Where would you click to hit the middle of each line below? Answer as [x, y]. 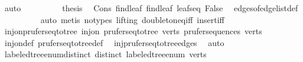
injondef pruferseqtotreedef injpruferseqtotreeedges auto [114, 42]
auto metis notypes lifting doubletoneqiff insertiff [132, 19]
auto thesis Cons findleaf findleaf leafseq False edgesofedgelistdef [151, 8]
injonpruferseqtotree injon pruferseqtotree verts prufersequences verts [133, 31]
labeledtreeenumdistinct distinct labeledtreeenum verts [105, 54]
